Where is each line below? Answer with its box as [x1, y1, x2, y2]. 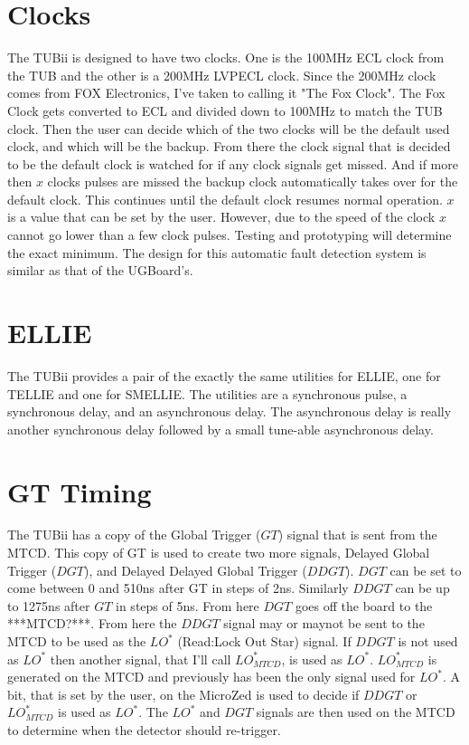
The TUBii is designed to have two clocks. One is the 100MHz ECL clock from [7, 48, 445, 67]
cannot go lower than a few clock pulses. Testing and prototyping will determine [7, 225, 452, 244]
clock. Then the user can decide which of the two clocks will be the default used [7, 119, 450, 138]
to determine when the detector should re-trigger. [7, 721, 281, 739]
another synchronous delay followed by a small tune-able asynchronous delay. [7, 419, 434, 438]
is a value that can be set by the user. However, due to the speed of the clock [7, 207, 436, 226]
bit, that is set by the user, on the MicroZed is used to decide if [7, 684, 360, 703]
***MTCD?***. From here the [7, 614, 177, 633]
